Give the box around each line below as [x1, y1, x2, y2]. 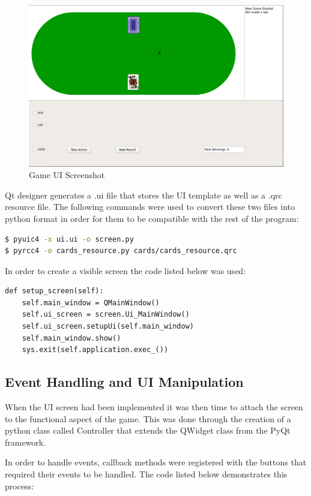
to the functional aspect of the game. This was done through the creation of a [5, 412, 291, 425]
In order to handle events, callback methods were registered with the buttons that [5, 456, 307, 468]
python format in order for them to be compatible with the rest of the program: [5, 212, 299, 224]
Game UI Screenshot [29, 169, 105, 181]
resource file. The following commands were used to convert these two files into [5, 200, 295, 213]
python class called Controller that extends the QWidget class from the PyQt [5, 424, 291, 437]
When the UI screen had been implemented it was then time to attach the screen [5, 401, 303, 413]
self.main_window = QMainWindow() [22, 298, 160, 307]
